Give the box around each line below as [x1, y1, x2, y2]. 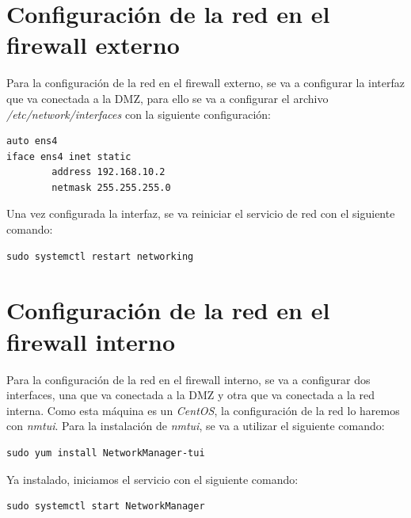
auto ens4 [6, 135, 58, 147]
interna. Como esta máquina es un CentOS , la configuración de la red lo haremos [6, 402, 400, 418]
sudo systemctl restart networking [6, 250, 194, 262]
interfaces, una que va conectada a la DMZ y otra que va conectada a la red [6, 387, 375, 403]
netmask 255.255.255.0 [51, 181, 171, 193]
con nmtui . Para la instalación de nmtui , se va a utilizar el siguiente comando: [6, 417, 385, 434]
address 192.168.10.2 [51, 166, 166, 178]
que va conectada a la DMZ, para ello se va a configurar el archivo [6, 90, 329, 106]
